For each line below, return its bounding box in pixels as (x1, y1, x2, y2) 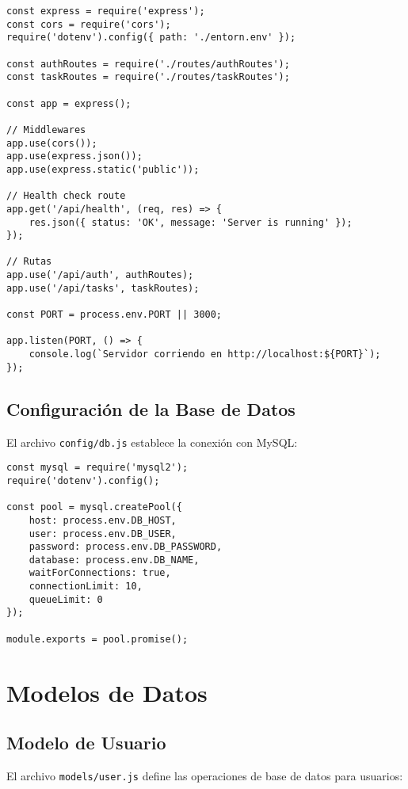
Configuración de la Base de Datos (6, 396, 296, 421)
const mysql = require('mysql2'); (6, 462, 189, 474)
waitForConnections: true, (29, 567, 171, 579)
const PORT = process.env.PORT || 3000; (6, 309, 223, 321)
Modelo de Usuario (6, 730, 166, 755)
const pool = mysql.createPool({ (6, 501, 182, 513)
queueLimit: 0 (29, 593, 103, 605)
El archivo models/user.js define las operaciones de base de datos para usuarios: (6, 768, 403, 783)
